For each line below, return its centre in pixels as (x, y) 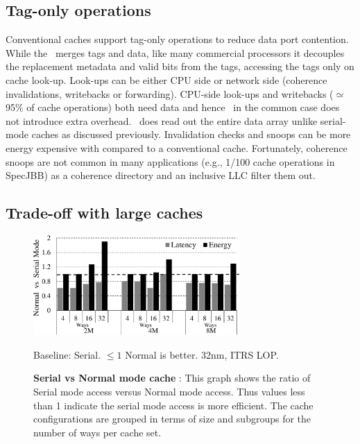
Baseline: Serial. (67, 354)
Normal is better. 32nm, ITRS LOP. (202, 354)
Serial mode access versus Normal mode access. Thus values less (169, 392)
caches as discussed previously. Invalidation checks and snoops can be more (191, 134)
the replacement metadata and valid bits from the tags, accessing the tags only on (180, 66)
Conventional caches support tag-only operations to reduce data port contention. (177, 39)
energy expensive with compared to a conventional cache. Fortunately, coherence (177, 147)
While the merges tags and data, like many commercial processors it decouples (175, 52)
